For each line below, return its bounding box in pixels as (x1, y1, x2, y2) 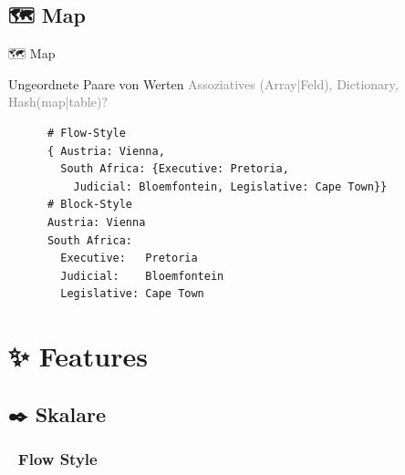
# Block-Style (47, 198, 133, 212)
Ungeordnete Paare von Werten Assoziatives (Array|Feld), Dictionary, (8, 74, 399, 93)
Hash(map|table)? (8, 92, 108, 111)
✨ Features (8, 337, 148, 375)
